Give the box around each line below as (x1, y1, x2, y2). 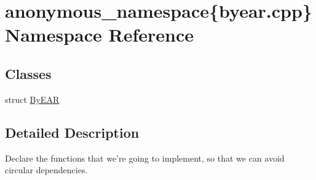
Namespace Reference (5, 22, 194, 47)
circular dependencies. (5, 163, 88, 176)
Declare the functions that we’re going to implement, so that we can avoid (5, 151, 285, 164)
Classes (5, 64, 52, 83)
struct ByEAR (5, 92, 60, 105)
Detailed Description (5, 122, 140, 141)
